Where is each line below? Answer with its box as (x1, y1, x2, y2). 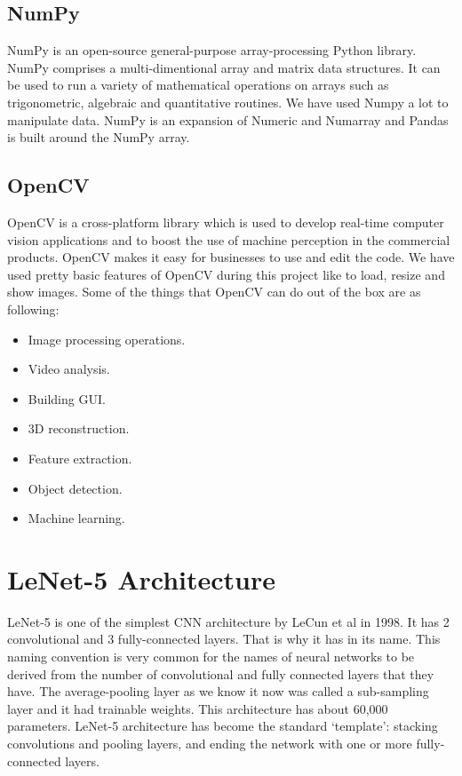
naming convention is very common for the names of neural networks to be (7, 647, 415, 665)
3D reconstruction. (28, 419, 130, 438)
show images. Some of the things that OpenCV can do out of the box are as (7, 282, 421, 301)
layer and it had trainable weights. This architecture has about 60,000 (7, 699, 388, 717)
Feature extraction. (28, 448, 132, 467)
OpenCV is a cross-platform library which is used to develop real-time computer (7, 212, 444, 231)
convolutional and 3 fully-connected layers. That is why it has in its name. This (7, 630, 441, 648)
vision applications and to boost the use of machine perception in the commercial (7, 230, 450, 249)
